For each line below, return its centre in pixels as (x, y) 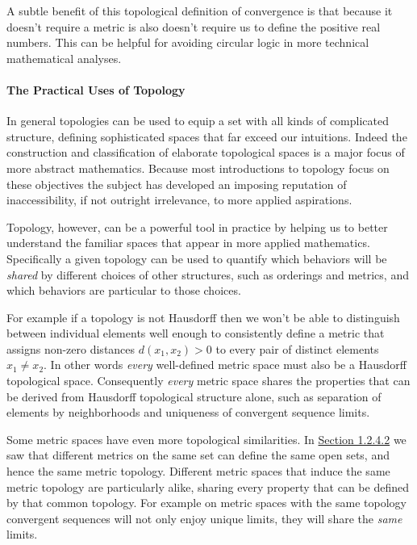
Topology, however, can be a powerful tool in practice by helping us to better (197, 226)
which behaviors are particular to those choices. (124, 290)
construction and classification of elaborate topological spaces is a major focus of (206, 152)
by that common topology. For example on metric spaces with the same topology (206, 503)
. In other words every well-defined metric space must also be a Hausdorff (225, 365)
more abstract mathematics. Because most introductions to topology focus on (198, 168)
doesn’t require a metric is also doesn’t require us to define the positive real (194, 26)
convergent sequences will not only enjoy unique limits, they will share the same (204, 518)
